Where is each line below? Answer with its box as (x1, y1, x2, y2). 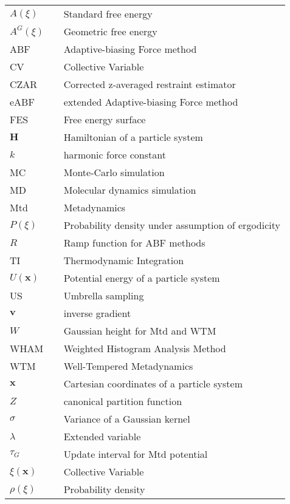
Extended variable (63, 429, 141, 443)
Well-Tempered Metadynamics (63, 359, 193, 373)
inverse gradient (63, 306, 131, 320)
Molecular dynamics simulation (63, 183, 196, 197)
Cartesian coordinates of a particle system (63, 376, 243, 390)
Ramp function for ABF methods (63, 236, 205, 250)
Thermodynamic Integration (63, 253, 184, 267)
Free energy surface (63, 112, 146, 126)
